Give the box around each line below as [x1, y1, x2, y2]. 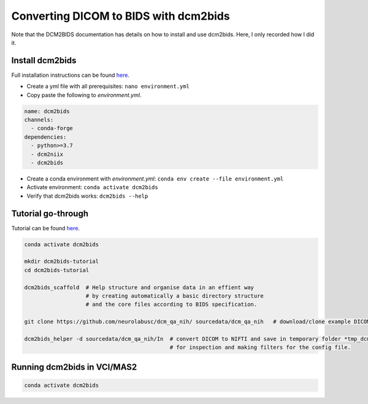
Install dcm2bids [11, 55, 77, 66]
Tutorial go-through [11, 208, 89, 219]
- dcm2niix [31, 150, 64, 158]
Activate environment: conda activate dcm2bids [26, 184, 159, 191]
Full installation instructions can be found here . [11, 71, 130, 79]
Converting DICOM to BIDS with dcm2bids [11, 9, 230, 23]
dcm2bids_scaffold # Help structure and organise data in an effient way [24, 284, 255, 291]
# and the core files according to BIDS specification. [85, 301, 258, 308]
